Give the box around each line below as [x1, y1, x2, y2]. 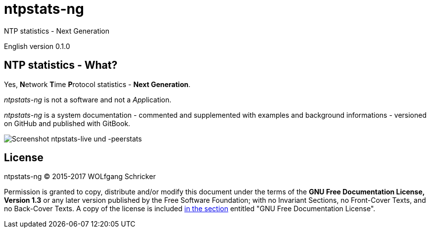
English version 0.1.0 [4, 42, 70, 50]
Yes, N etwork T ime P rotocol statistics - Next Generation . [4, 80, 191, 89]
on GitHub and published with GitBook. [4, 119, 131, 128]
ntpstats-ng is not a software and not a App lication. [4, 95, 172, 104]
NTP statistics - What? [4, 59, 118, 72]
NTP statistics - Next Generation [4, 26, 110, 35]
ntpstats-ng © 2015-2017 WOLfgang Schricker [4, 172, 156, 181]
